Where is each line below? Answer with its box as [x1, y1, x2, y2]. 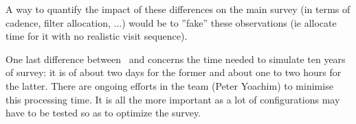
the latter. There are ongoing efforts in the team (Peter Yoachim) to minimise [5, 78, 333, 92]
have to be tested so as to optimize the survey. [5, 106, 201, 120]
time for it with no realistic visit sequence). [5, 29, 188, 43]
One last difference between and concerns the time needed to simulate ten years [5, 51, 346, 66]
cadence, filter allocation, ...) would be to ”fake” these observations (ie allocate [5, 15, 337, 29]
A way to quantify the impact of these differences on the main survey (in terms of [5, 2, 351, 16]
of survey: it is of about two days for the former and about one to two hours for [5, 65, 342, 79]
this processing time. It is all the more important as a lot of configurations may [5, 92, 340, 106]
